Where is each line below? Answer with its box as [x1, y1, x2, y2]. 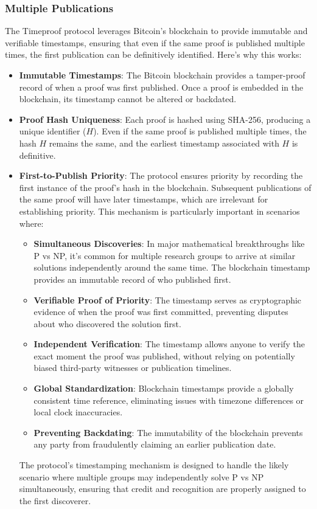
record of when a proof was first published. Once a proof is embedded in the [19, 80, 304, 93]
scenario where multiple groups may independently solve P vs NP [19, 470, 264, 483]
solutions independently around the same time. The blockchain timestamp [33, 261, 310, 274]
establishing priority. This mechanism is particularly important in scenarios [19, 204, 300, 217]
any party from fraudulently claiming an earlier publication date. [33, 438, 276, 451]
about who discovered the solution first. [33, 317, 181, 330]
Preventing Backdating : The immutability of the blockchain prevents [33, 426, 303, 438]
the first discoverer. [19, 494, 91, 507]
